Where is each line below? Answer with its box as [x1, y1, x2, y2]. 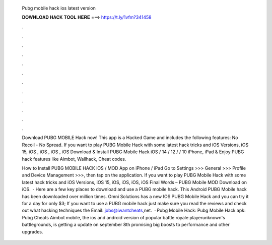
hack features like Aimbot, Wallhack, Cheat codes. [22, 156, 126, 162]
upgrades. [22, 228, 43, 234]
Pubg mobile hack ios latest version [22, 5, 96, 11]
